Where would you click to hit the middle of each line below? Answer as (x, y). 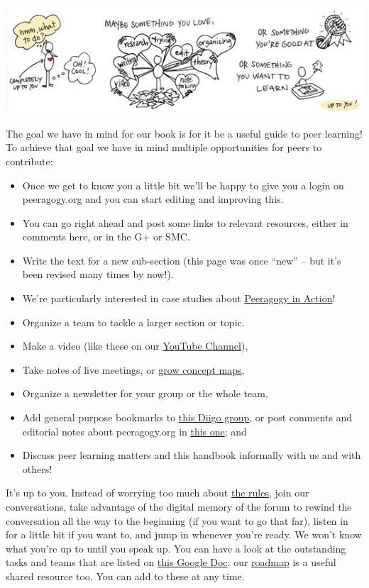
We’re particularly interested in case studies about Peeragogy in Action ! (179, 298)
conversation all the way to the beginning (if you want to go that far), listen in (177, 520)
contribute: (29, 161)
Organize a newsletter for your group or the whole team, (145, 393)
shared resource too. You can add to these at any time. (125, 576)
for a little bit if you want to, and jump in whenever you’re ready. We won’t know (184, 534)
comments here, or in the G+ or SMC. (106, 237)
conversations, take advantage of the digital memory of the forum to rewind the (179, 506)
